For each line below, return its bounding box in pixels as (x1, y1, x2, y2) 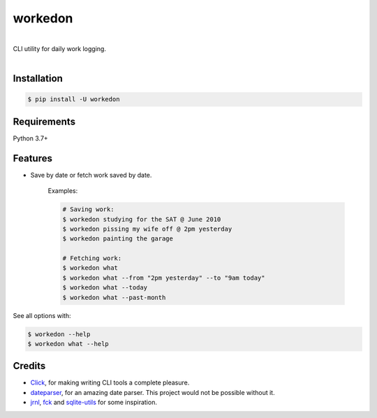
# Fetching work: (62, 254, 122, 262)
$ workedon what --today (62, 284, 148, 291)
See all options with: (13, 311, 71, 319)
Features (13, 152, 52, 164)
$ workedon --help (27, 330, 91, 338)
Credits (13, 360, 46, 372)
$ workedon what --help (27, 340, 110, 347)
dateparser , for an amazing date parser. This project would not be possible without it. (30, 388, 275, 396)
